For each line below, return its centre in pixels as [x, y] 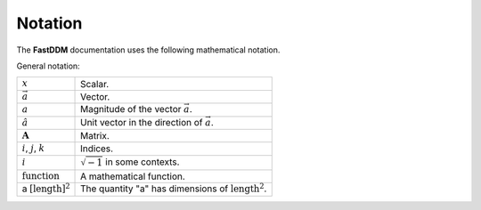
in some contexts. [143, 162]
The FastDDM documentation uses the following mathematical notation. [148, 50]
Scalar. [95, 84]
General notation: [48, 66]
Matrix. [95, 136]
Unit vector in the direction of [142, 122]
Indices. [97, 149]
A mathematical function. [133, 176]
